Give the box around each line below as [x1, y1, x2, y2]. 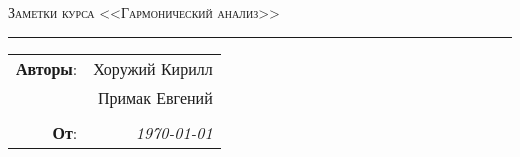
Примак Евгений [97, 85, 213, 109]
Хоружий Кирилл [93, 56, 213, 80]
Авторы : [16, 56, 78, 80]
